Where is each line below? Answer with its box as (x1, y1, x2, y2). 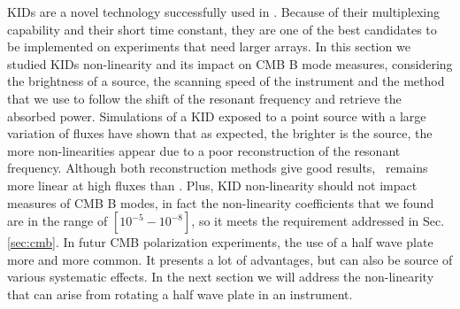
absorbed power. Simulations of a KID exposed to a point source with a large (7, 106, 426, 125)
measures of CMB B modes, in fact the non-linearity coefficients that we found (7, 193, 434, 212)
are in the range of (7, 212, 108, 230)
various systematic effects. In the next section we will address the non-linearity (7, 267, 434, 286)
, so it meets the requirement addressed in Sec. (191, 212, 445, 230)
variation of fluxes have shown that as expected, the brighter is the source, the (7, 124, 433, 143)
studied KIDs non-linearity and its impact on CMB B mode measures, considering (7, 54, 453, 73)
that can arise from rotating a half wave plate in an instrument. (7, 284, 353, 303)
